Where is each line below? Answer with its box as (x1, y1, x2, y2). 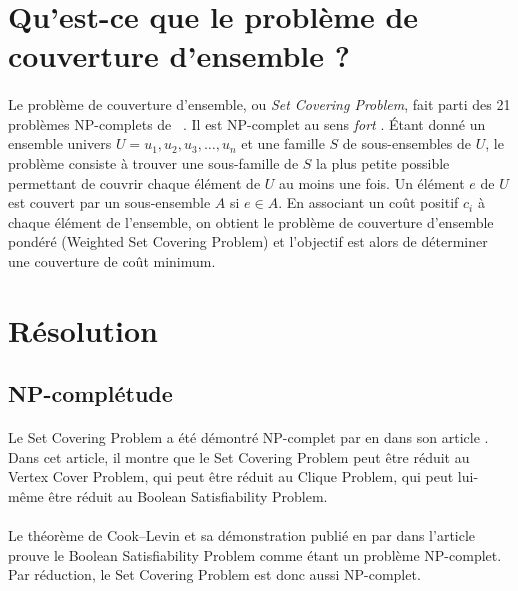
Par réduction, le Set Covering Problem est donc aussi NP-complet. (8, 564, 421, 585)
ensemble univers (8, 133, 112, 154)
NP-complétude (8, 378, 173, 409)
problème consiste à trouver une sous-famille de (8, 152, 299, 173)
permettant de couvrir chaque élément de (8, 172, 261, 193)
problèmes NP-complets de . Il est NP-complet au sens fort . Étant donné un (8, 113, 486, 134)
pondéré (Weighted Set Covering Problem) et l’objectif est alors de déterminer (8, 231, 488, 252)
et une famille (241, 133, 325, 154)
